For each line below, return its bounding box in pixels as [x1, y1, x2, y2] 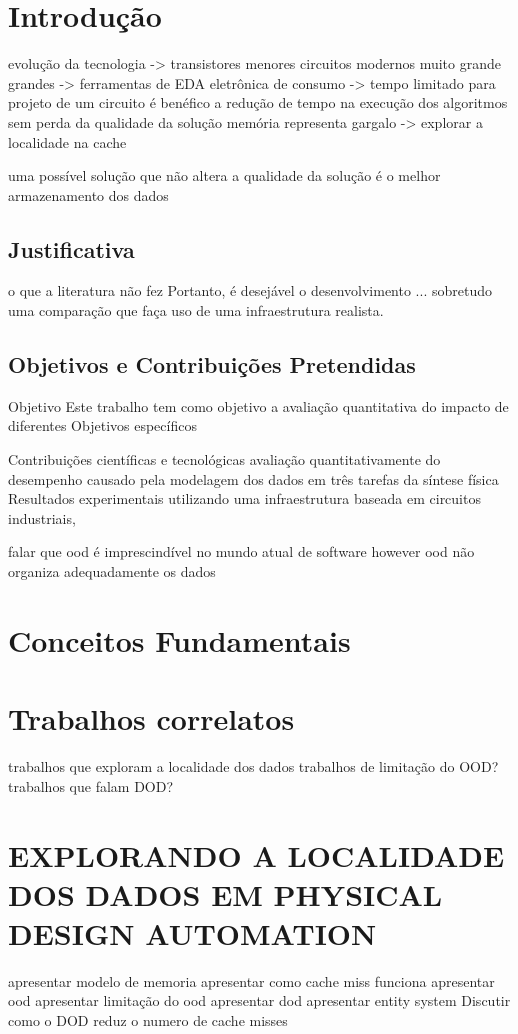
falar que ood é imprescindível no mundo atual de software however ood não [8, 541, 475, 562]
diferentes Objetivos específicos [8, 415, 197, 436]
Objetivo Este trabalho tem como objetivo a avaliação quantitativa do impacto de [8, 395, 509, 416]
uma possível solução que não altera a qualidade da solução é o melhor [8, 165, 441, 186]
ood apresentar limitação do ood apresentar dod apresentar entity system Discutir [8, 990, 511, 1011]
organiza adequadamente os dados [8, 561, 216, 582]
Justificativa [8, 233, 135, 264]
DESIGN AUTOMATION [8, 912, 377, 953]
